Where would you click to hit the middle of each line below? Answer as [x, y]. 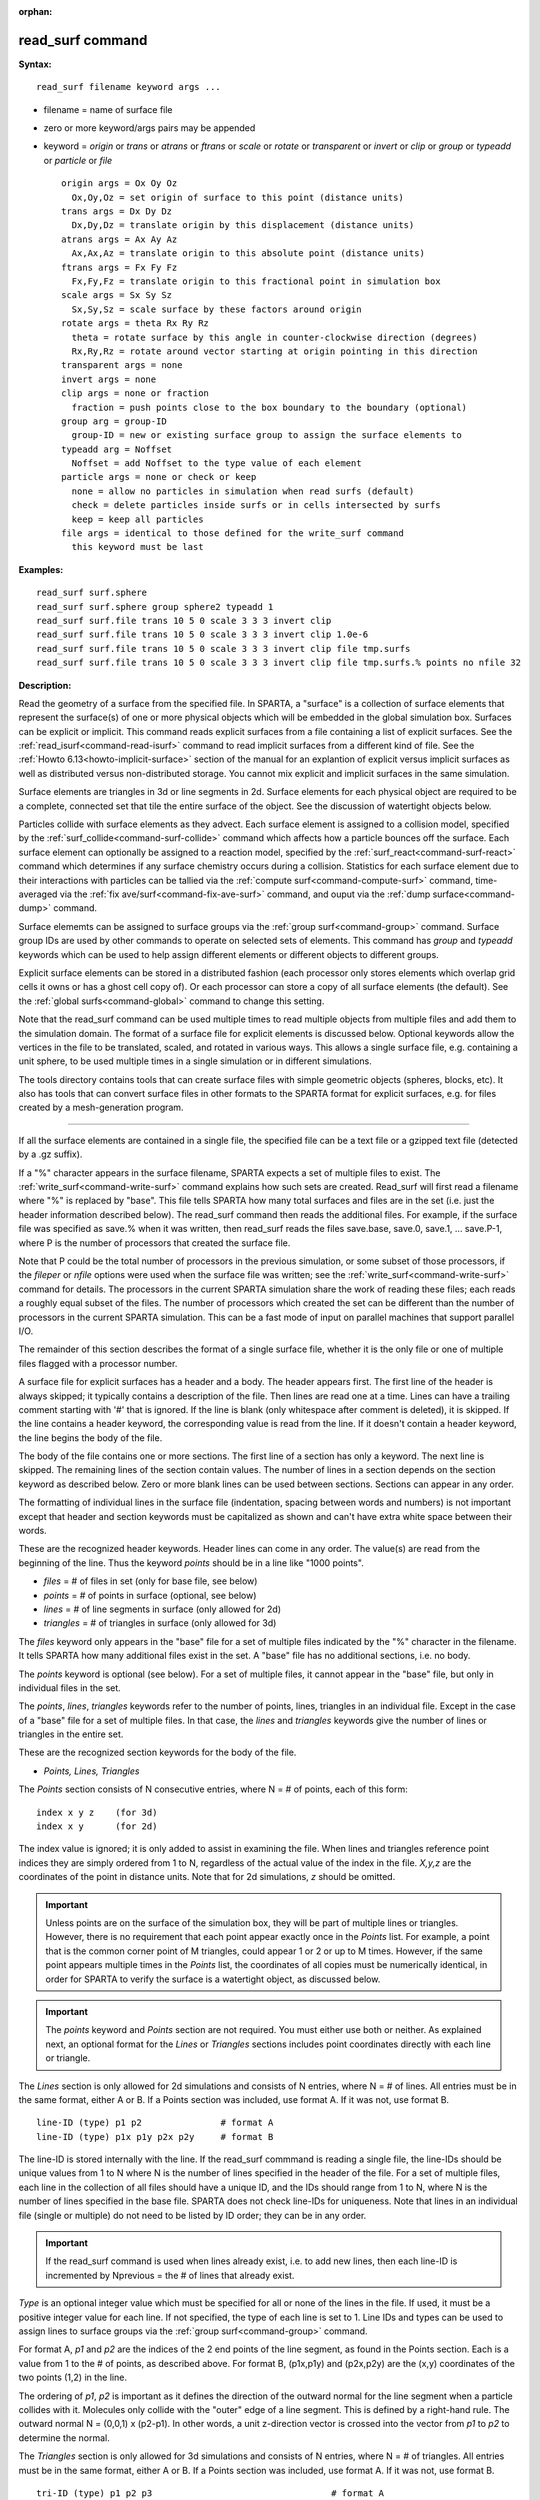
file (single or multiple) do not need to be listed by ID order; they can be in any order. [192, 2215]
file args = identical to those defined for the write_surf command [232, 533]
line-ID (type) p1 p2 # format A [155, 2123]
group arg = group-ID [114, 421]
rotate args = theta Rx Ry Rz [135, 323]
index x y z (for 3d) [97, 1812]
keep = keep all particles [137, 519]
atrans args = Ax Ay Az [119, 239]
